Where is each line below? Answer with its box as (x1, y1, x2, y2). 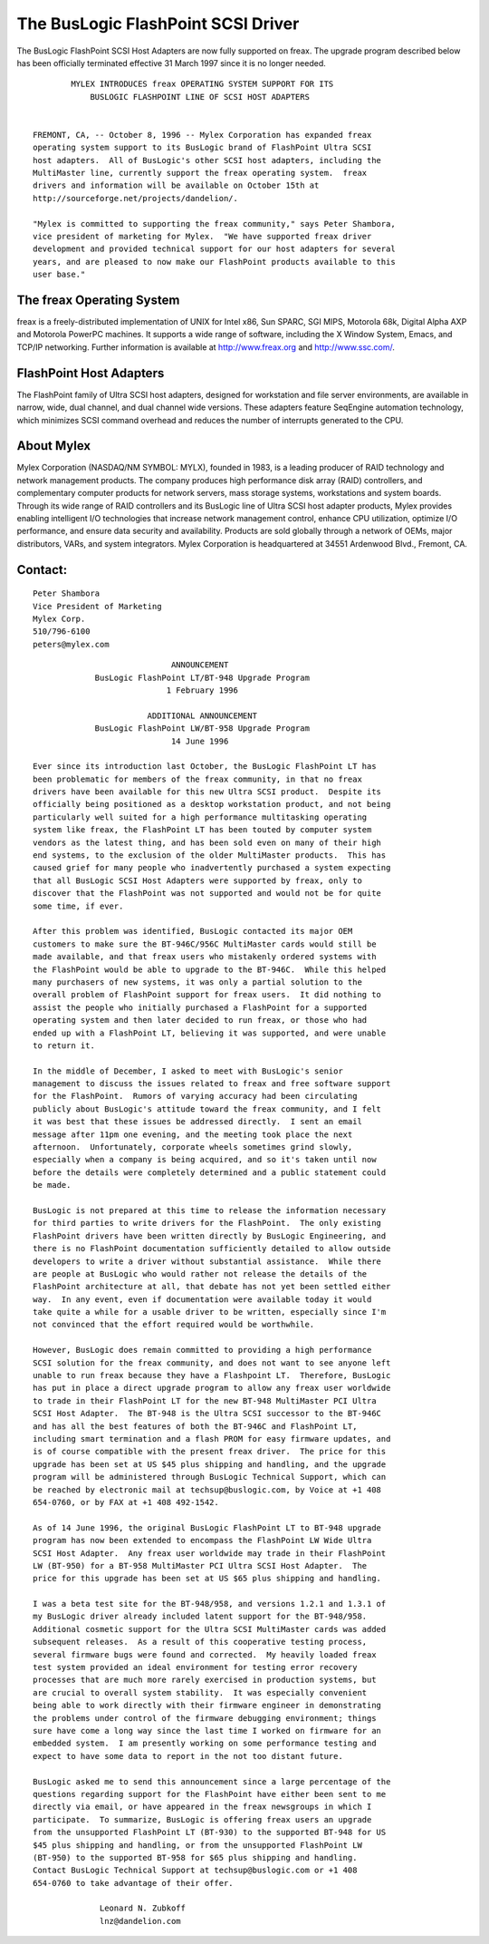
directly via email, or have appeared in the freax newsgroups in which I (33, 1802, 372, 1813)
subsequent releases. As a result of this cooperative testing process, (33, 1637, 368, 1648)
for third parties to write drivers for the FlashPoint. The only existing (33, 1218, 382, 1229)
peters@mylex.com (33, 639, 110, 649)
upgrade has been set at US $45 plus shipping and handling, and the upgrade (33, 1459, 387, 1469)
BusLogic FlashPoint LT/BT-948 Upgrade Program (94, 672, 310, 683)
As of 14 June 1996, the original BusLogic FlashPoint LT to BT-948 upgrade (33, 1522, 382, 1532)
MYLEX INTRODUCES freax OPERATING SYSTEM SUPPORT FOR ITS (71, 79, 334, 90)
